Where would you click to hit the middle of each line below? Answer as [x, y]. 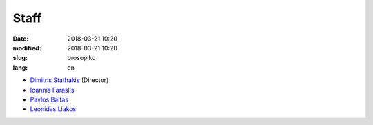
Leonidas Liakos [53, 109]
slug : [20, 58]
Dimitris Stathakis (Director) [69, 80]
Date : [21, 39]
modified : [27, 48]
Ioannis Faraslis [52, 90]
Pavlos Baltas [49, 99]
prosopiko [82, 58]
